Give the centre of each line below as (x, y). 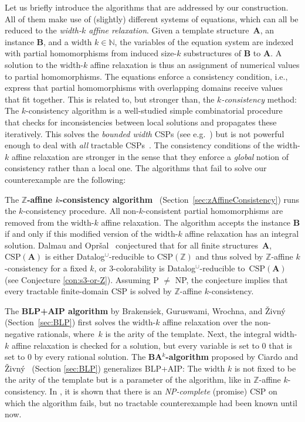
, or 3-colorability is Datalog (145, 268)
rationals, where (66, 334)
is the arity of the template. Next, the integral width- (201, 334)
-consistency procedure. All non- (81, 211)
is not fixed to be (265, 368)
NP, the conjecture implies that (231, 279)
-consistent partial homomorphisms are (213, 211)
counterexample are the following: (65, 179)
